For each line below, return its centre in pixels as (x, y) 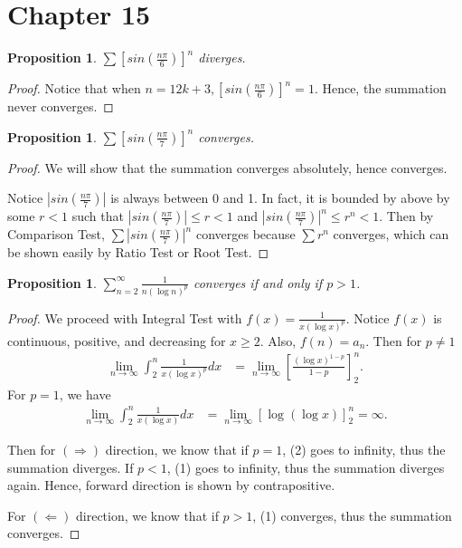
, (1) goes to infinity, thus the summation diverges (306, 467)
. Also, (278, 340)
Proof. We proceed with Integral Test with (125, 317)
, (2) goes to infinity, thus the (364, 450)
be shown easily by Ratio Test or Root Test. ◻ (138, 252)
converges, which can (391, 234)
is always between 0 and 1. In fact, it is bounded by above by (280, 198)
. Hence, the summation (380, 88)
